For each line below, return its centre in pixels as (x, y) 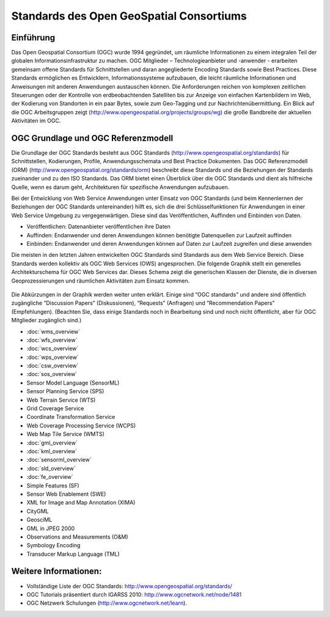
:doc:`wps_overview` (53, 357)
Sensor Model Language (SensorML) (73, 383)
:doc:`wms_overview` (53, 331)
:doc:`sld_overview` (51, 468)
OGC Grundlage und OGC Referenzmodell (92, 138)
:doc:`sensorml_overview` (59, 460)
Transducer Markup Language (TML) (73, 554)
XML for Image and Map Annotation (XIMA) (81, 503)
